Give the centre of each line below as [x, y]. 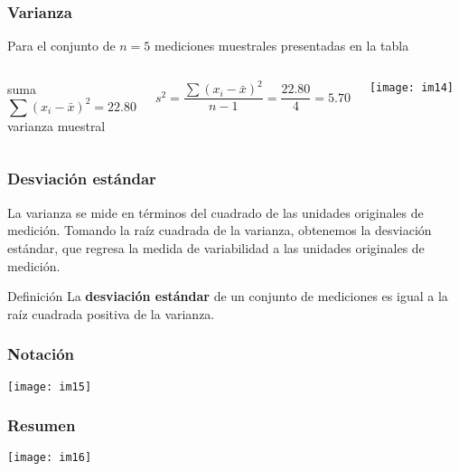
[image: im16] [50, 458]
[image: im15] [50, 386]
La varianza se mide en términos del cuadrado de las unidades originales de [215, 212]
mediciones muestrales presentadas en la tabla [282, 46]
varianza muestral [56, 125]
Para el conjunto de [61, 46]
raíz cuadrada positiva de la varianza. [111, 313]
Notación [41, 354]
